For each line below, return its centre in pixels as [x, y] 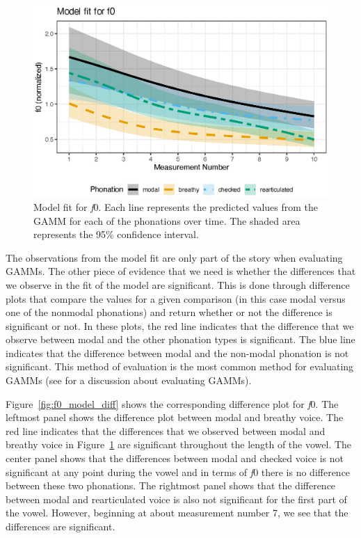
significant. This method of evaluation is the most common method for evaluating [180, 366]
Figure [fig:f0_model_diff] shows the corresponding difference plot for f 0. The [172, 403]
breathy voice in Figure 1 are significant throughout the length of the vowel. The [179, 444]
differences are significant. [61, 526]
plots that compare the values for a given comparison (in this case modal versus [176, 298]
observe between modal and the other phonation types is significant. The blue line [180, 339]
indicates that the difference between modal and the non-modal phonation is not [177, 353]
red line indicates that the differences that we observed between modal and [166, 430]
